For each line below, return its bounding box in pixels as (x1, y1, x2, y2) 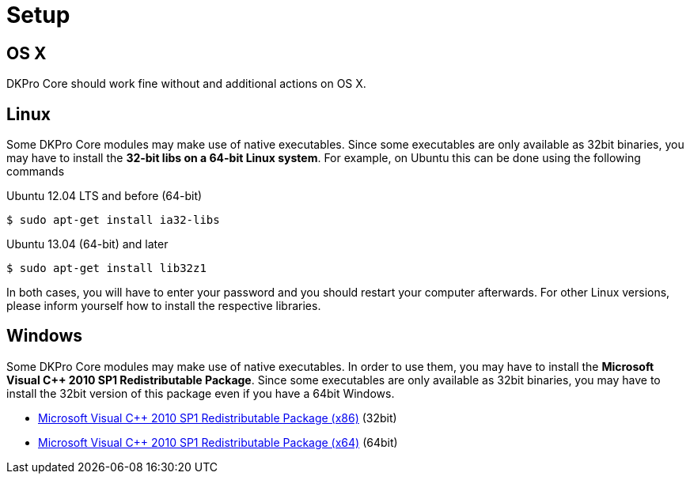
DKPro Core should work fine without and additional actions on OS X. (6, 77, 366, 91)
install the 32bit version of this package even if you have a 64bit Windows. (6, 386, 395, 400)
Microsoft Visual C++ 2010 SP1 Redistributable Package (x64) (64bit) (38, 435, 398, 449)
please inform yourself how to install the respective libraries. (6, 299, 321, 313)
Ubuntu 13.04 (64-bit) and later (6, 237, 169, 251)
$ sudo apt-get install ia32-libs (6, 214, 220, 227)
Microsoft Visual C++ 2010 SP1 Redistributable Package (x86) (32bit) (38, 410, 397, 425)
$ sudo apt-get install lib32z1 (6, 262, 207, 275)
